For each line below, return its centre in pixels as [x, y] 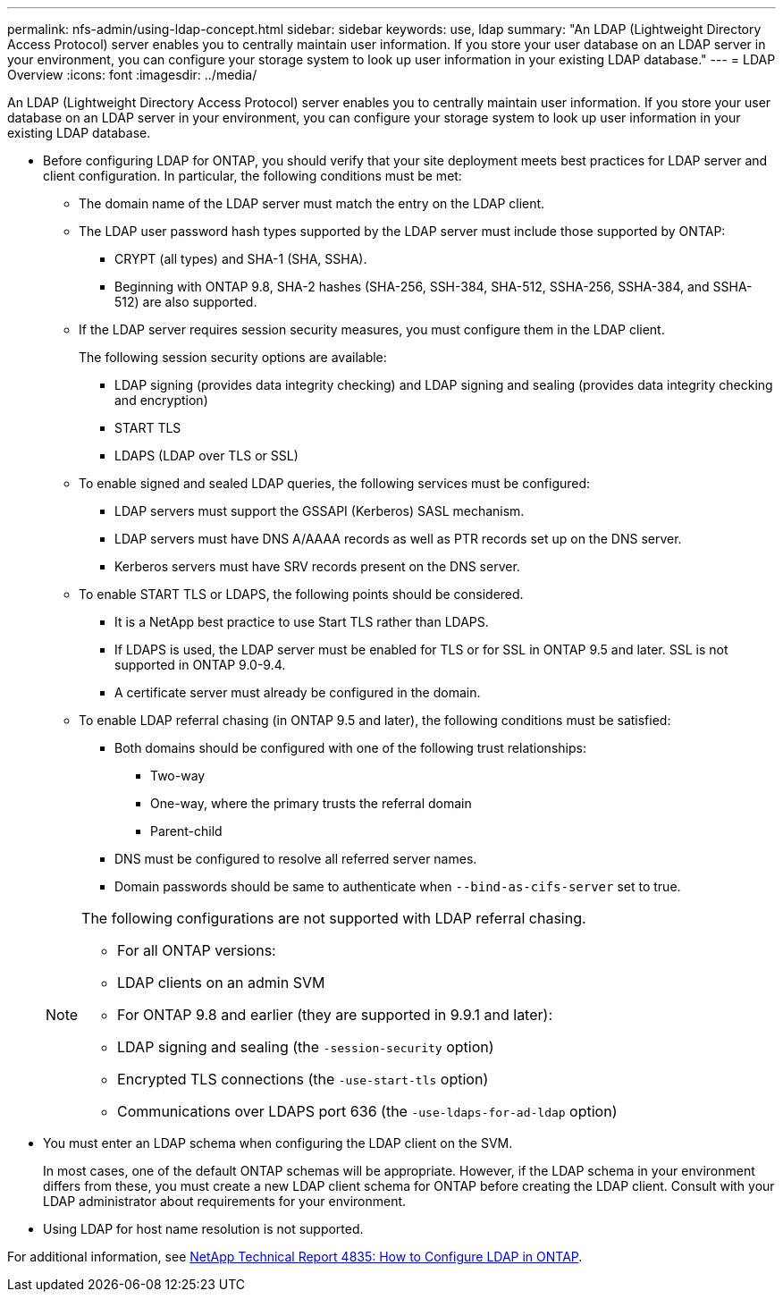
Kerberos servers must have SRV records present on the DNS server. [317, 566]
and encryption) [161, 400]
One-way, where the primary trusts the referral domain [311, 803]
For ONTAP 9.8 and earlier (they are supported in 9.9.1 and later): [335, 1015]
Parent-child [186, 831]
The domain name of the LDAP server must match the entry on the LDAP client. [312, 203]
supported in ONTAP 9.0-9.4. [200, 665]
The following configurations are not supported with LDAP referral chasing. [334, 918]
